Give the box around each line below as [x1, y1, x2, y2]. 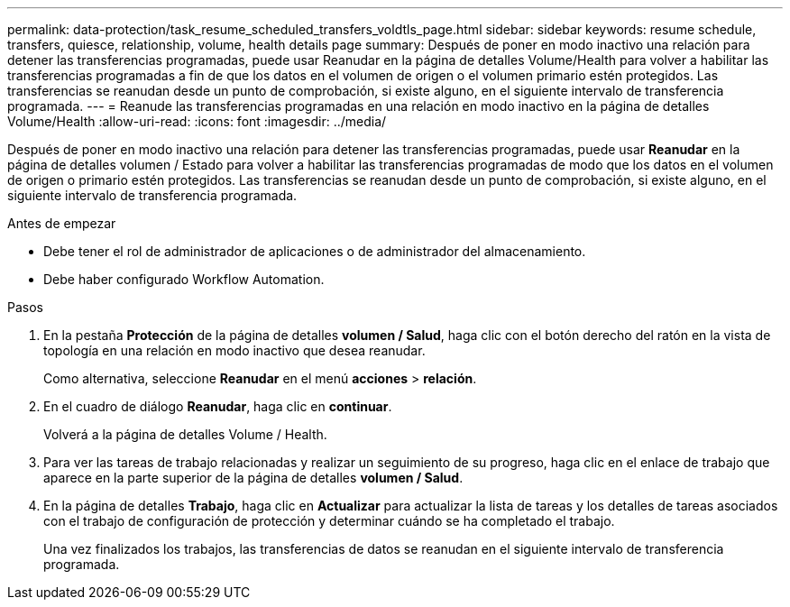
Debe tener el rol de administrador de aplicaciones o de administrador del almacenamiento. [43, 244, 586, 259]
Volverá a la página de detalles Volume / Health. [43, 427, 327, 442]
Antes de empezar [7, 216, 116, 231]
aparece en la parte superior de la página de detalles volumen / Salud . [43, 470, 464, 485]
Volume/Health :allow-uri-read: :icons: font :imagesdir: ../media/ [7, 114, 387, 129]
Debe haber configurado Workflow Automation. [43, 271, 325, 287]
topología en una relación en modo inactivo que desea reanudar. [43, 343, 426, 358]
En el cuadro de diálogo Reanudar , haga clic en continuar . [43, 399, 392, 414]
